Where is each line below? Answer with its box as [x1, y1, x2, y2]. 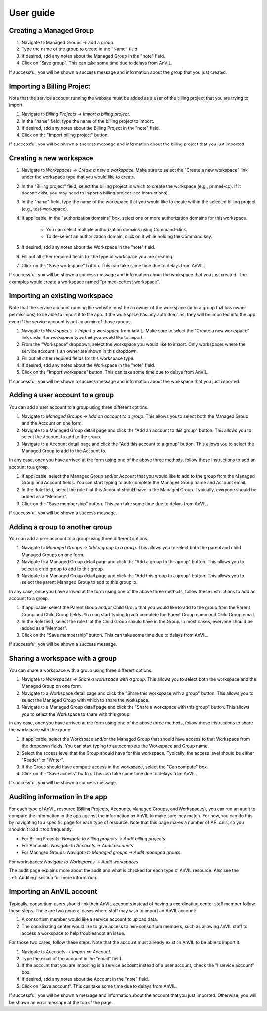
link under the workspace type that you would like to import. [21, 335, 144, 340]
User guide [9, 7, 55, 18]
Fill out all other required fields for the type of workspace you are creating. [21, 253, 174, 259]
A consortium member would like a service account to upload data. [21, 916, 158, 922]
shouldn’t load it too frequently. [9, 826, 73, 832]
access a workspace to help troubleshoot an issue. [21, 930, 126, 936]
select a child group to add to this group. [21, 566, 104, 572]
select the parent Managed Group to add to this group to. [21, 579, 138, 585]
